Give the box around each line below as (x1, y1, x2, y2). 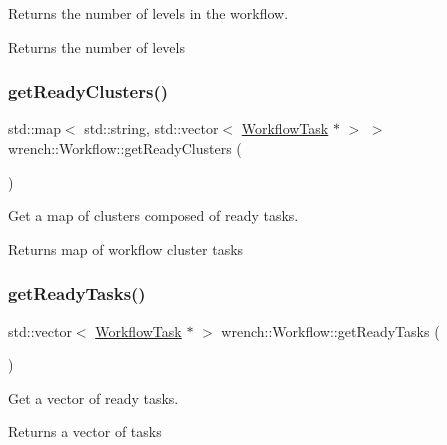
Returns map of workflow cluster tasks (8, 238, 244, 259)
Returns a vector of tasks (8, 421, 162, 442)
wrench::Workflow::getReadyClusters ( (8, 138, 242, 158)
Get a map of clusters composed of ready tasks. (8, 205, 299, 226)
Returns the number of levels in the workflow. (8, 3, 289, 23)
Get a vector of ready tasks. (8, 387, 179, 408)
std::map (8, 118, 61, 139)
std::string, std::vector (84, 118, 219, 139)
